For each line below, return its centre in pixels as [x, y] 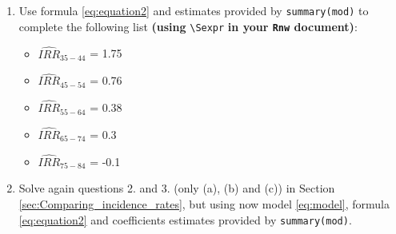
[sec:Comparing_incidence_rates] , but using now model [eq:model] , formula [204, 203]
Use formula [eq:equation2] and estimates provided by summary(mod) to [194, 10]
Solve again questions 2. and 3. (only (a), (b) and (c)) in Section [177, 188]
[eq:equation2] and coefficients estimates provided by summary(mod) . [185, 219]
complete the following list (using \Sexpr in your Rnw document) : [188, 26]
